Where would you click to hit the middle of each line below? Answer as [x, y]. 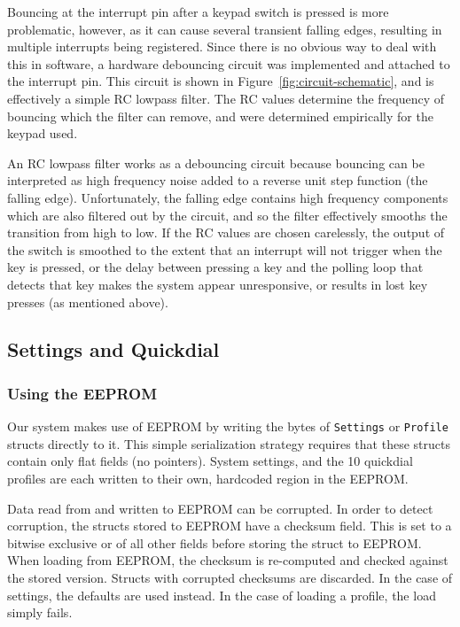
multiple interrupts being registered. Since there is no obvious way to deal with [222, 46]
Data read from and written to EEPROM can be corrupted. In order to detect [220, 508]
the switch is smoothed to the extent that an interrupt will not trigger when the [225, 249]
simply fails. [40, 612]
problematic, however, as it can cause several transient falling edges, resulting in [225, 29]
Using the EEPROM [82, 393]
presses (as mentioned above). [88, 302]
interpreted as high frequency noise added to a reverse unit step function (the [218, 180]
